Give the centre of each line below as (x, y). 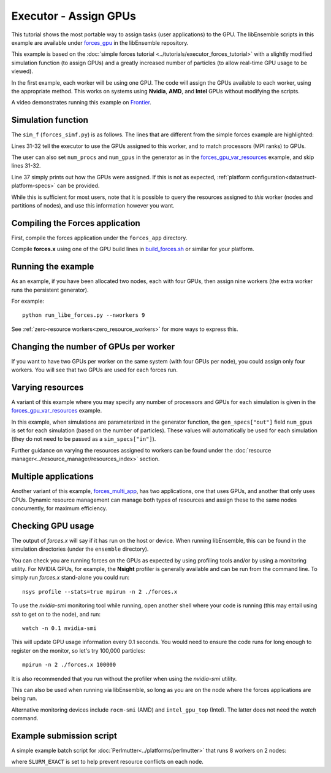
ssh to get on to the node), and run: (56, 614)
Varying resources (48, 387)
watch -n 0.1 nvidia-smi (59, 628)
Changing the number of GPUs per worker (93, 347)
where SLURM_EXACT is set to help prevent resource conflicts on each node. (107, 762)
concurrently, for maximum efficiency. (59, 508)
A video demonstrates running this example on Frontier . (81, 103)
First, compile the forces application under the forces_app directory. (99, 238)
